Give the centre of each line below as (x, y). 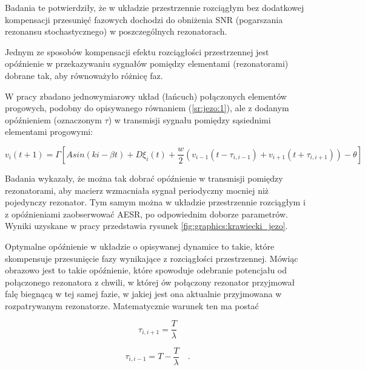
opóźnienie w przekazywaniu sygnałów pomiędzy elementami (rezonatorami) (147, 63)
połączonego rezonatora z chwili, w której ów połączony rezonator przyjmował (150, 282)
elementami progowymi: (49, 132)
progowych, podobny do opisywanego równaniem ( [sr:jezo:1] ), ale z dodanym (147, 108)
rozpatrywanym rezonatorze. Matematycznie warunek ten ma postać (132, 305)
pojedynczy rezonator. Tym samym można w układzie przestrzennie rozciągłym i (155, 202)
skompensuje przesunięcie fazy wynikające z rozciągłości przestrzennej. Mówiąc (152, 258)
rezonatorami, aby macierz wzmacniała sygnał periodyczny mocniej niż (137, 190)
